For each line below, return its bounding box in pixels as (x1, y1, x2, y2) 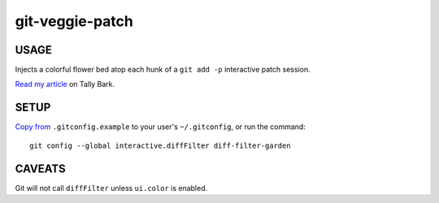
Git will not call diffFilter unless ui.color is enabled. (15, 183, 208, 192)
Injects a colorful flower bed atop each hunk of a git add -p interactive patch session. (15, 65, 311, 75)
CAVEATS (15, 162, 66, 175)
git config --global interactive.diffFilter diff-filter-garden (29, 140, 292, 150)
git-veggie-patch (15, 12, 133, 30)
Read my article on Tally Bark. (15, 80, 115, 89)
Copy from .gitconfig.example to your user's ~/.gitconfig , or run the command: (15, 122, 306, 132)
